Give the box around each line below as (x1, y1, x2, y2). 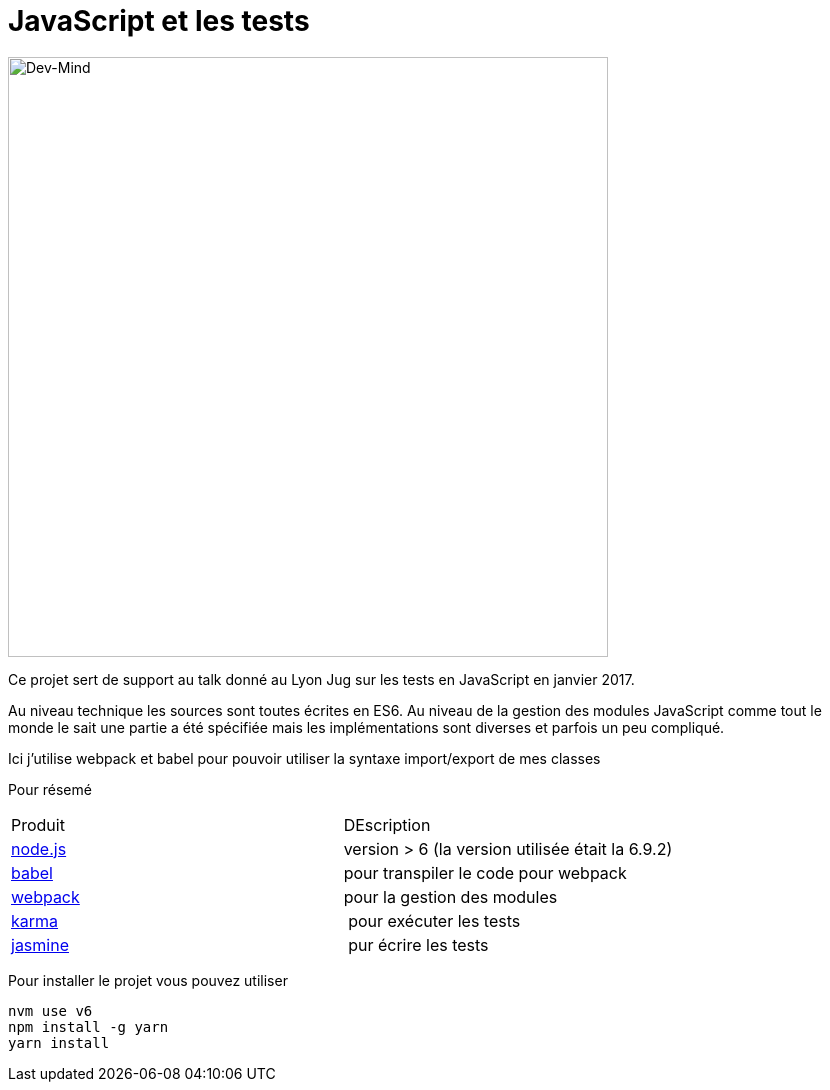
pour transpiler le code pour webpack (343, 862, 627, 883)
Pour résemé (8, 780, 92, 798)
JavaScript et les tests (8, 4, 310, 38)
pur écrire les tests (348, 934, 489, 955)
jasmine (11, 934, 69, 955)
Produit (11, 814, 65, 835)
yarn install (8, 1034, 110, 1051)
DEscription (343, 814, 431, 835)
